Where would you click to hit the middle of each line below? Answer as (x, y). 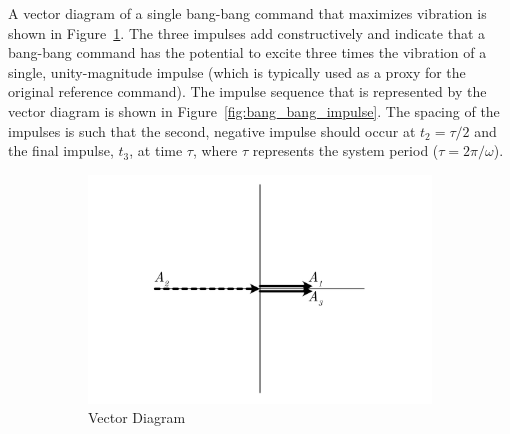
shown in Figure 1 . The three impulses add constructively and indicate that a (247, 32)
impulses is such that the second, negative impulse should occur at (212, 130)
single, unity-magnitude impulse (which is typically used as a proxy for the (237, 71)
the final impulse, (61, 150)
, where (215, 150)
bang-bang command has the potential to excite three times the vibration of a (247, 52)
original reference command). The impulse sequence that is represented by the (247, 91)
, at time (156, 150)
